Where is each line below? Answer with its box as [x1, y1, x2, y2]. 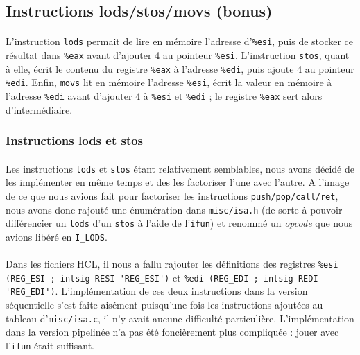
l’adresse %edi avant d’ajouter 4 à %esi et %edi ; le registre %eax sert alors [6, 89, 323, 103]
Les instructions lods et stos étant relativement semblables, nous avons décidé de [6, 161, 354, 175]
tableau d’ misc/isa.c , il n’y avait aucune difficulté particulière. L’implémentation [6, 311, 354, 325]
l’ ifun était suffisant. [6, 338, 94, 352]
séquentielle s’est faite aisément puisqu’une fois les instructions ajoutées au [6, 297, 323, 312]
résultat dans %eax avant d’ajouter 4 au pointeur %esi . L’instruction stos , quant [6, 48, 350, 62]
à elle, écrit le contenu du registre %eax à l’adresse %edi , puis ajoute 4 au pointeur [6, 61, 354, 76]
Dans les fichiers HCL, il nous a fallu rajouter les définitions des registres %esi [6, 257, 338, 271]
